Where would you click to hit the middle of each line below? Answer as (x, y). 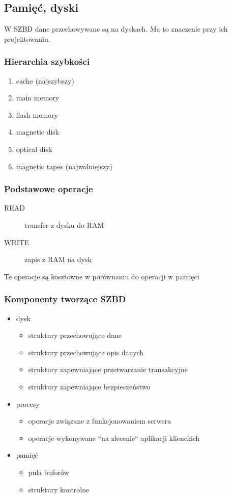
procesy (28, 403)
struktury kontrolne (59, 489)
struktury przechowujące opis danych (86, 352)
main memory (38, 98)
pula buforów (49, 472)
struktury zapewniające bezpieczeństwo (89, 386)
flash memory (37, 114)
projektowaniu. (27, 38)
